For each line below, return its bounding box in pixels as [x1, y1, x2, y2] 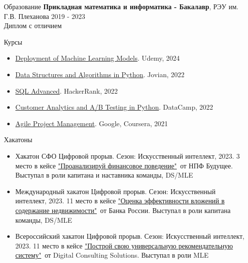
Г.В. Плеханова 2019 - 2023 [4, 11, 85, 21]
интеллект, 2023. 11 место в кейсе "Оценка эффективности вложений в [15, 196, 225, 206]
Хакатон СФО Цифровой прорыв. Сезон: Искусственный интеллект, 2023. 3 [15, 150, 240, 161]
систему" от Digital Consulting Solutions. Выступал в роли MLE [15, 250, 209, 260]
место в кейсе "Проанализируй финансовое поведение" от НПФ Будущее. [15, 160, 233, 170]
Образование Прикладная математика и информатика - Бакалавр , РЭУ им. [4, 1, 239, 11]
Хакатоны [4, 134, 32, 145]
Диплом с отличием [4, 20, 62, 31]
